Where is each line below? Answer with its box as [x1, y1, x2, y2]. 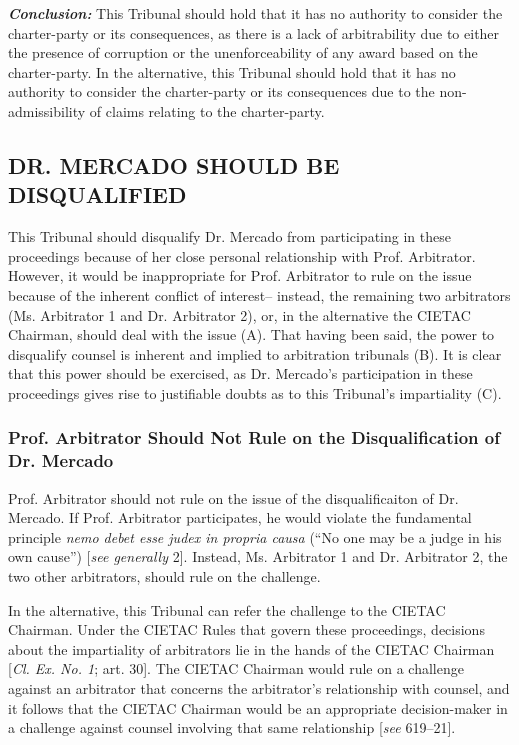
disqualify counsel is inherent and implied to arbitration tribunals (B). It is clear [8, 343, 502, 364]
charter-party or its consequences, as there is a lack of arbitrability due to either [8, 22, 500, 43]
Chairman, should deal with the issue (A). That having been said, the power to [8, 324, 495, 345]
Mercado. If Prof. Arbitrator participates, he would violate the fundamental [8, 507, 472, 528]
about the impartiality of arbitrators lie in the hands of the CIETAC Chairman [8, 638, 495, 659]
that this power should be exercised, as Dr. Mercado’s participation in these [8, 363, 473, 384]
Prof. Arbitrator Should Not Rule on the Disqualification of [8, 425, 500, 450]
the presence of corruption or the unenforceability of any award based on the [8, 42, 478, 63]
